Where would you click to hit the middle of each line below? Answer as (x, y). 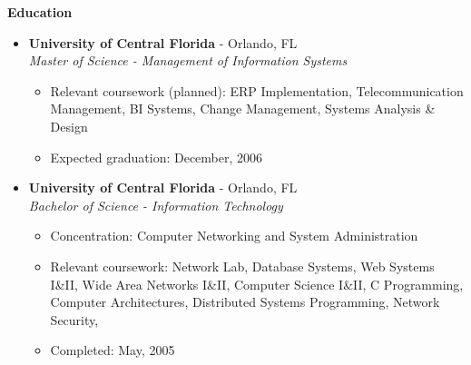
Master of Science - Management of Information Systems (188, 60)
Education (40, 12)
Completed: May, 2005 (113, 350)
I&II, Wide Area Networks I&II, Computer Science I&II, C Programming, (257, 284)
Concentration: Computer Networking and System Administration (234, 236)
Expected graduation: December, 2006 (157, 157)
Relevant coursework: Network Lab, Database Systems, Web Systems (242, 266)
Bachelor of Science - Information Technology (156, 205)
